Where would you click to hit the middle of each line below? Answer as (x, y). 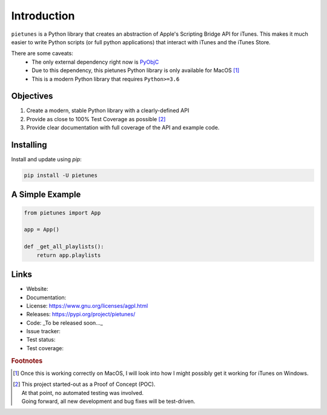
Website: (37, 289)
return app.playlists (69, 255)
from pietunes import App (62, 213)
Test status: (41, 340)
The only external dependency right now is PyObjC (95, 62)
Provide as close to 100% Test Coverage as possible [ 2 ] (96, 119)
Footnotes (27, 360)
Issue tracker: (43, 331)
